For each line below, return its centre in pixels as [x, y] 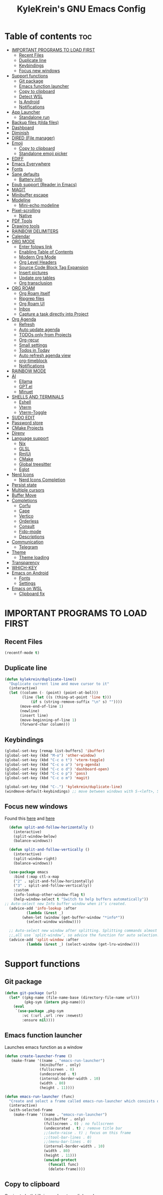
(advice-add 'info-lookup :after [43, 908]
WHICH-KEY [24, 568]
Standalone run [34, 117]
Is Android [29, 101]
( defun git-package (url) [31, 993]
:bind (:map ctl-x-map [36, 877]
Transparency [26, 562]
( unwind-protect [60, 1160]
